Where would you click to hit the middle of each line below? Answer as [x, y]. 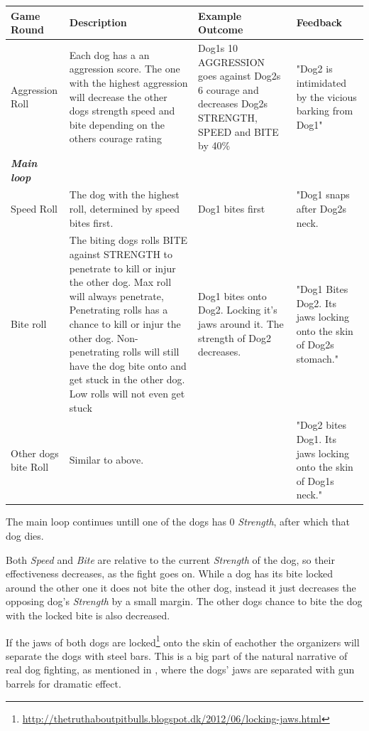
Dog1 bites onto [232, 295]
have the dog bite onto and [128, 365]
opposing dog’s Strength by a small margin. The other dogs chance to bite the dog [184, 601]
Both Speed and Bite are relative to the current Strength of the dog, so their [170, 559]
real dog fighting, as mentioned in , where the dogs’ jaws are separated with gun [180, 669]
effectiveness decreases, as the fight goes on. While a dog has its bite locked [170, 573]
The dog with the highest [124, 194]
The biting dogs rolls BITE [128, 240]
